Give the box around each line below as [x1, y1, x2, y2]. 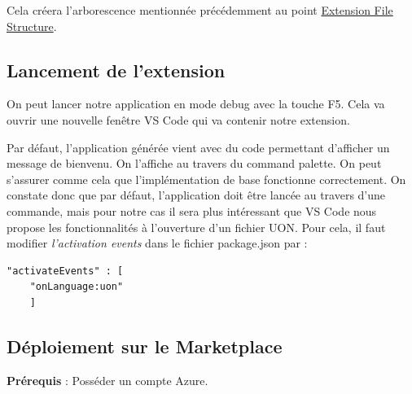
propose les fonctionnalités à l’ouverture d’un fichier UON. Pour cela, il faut [7, 218, 386, 235]
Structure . [7, 17, 57, 34]
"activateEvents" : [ [7, 265, 124, 277]
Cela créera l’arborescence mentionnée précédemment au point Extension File [7, 2, 393, 18]
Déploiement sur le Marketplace [7, 333, 283, 358]
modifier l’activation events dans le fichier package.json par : [7, 234, 308, 252]
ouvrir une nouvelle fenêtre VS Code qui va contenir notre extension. [7, 111, 350, 128]
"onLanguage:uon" [29, 281, 124, 293]
